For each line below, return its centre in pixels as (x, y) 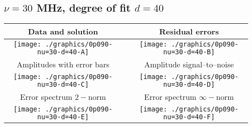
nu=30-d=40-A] (63, 52)
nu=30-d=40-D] (189, 85)
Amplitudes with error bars (63, 64)
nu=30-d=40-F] (189, 117)
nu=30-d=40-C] (63, 85)
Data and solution (63, 32)
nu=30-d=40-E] (63, 117)
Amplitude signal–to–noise (189, 64)
